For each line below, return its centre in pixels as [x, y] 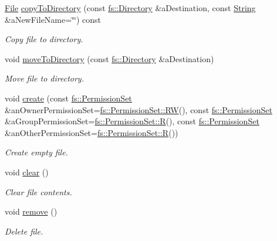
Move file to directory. [44, 78]
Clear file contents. [38, 191]
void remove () [31, 211]
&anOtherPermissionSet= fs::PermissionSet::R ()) [92, 132]
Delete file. [24, 231]
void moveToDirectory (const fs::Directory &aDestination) [109, 58]
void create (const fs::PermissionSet [68, 98]
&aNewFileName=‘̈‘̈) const [53, 19]
